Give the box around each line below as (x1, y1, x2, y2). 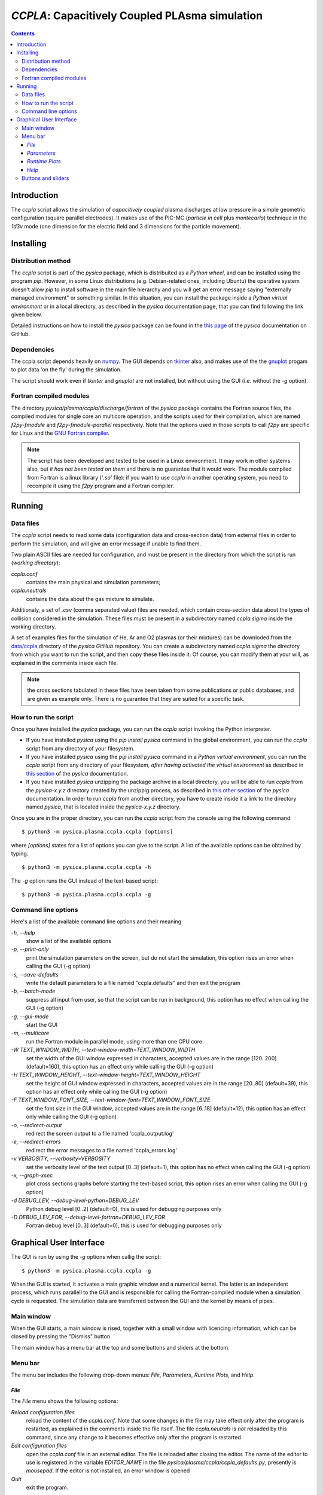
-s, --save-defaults (11, 971, 59, 978)
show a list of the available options (26, 938, 112, 945)
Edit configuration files (11, 1442, 67, 1450)
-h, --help (11, 929, 35, 936)
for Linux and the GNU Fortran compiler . (11, 429, 110, 437)
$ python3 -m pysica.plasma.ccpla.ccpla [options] (22, 828, 173, 835)
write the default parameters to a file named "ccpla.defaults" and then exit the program (26, 980, 240, 987)
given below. (11, 311, 42, 318)
